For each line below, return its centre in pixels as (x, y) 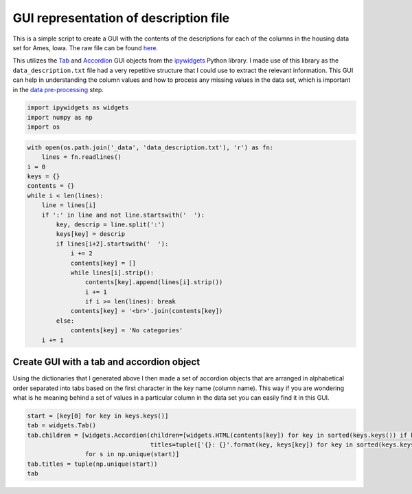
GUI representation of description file (121, 18)
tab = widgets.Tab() (61, 426)
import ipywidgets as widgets (78, 108)
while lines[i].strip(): (112, 272)
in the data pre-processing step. (58, 89)
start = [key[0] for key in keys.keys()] (98, 416)
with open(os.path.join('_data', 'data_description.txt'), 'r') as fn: (150, 147)
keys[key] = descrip (91, 234)
